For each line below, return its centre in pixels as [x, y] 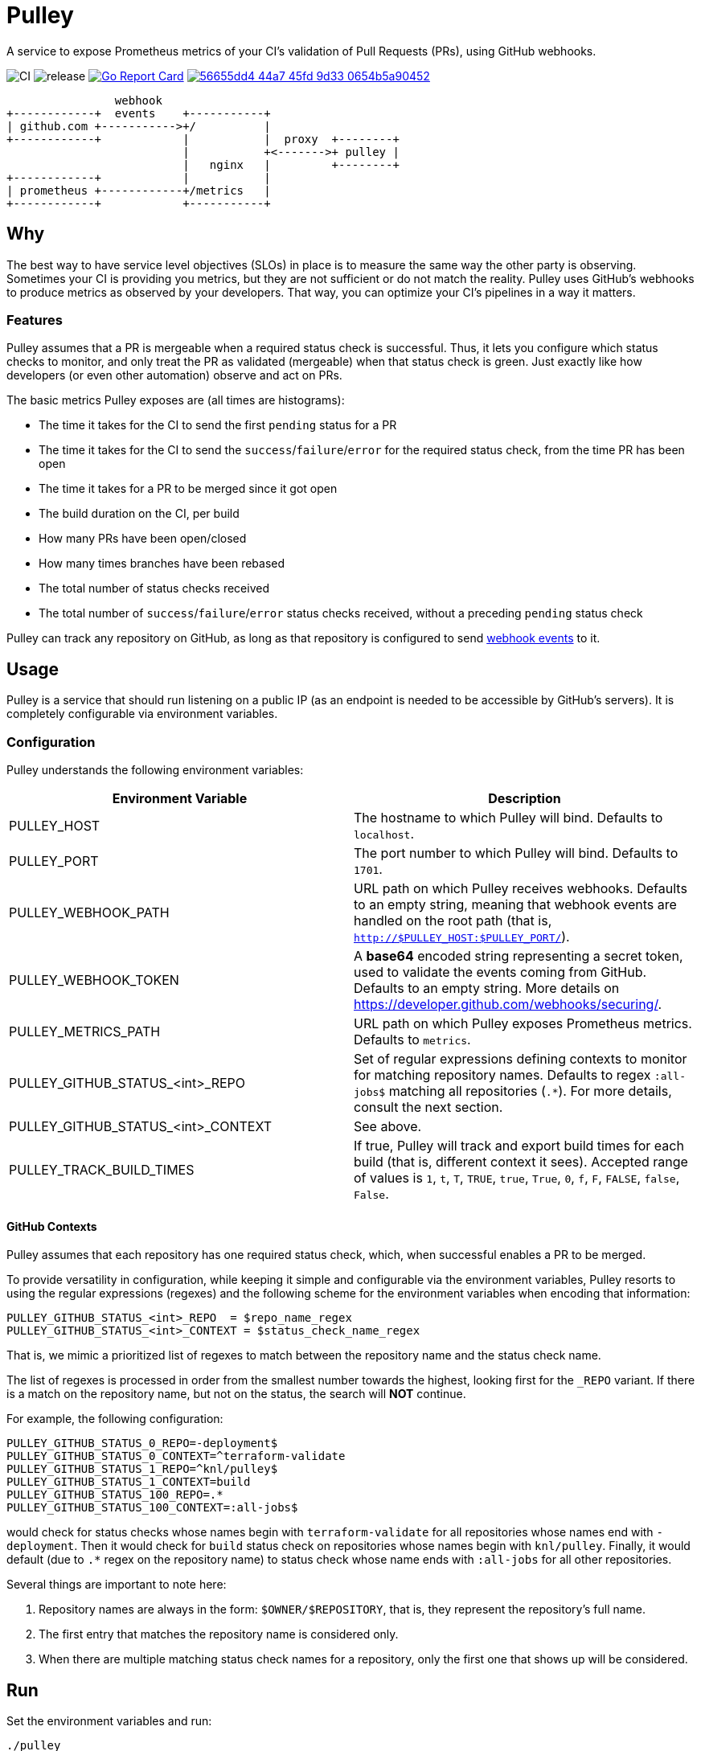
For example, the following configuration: [115, 1419]
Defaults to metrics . [412, 1039]
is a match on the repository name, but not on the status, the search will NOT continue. [236, 1394]
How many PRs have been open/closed [143, 539]
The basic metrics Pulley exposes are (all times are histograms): [176, 400]
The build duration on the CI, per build [139, 514]
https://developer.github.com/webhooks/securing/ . [508, 1004]
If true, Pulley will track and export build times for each [519, 1145]
